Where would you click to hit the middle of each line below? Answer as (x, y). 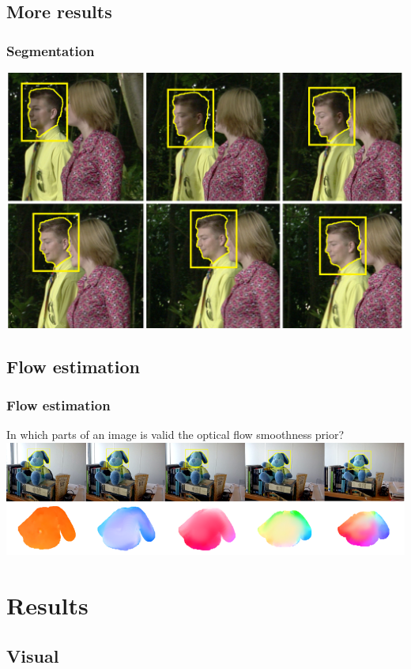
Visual (33, 655)
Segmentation (51, 50)
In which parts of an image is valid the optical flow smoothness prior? (175, 435)
